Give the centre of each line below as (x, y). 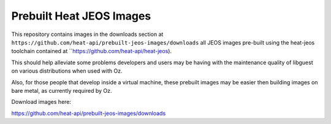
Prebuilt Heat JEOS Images (81, 16)
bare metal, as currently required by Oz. (62, 90)
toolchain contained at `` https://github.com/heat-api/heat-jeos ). (91, 51)
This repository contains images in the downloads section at (87, 34)
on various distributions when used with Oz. (67, 71)
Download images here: (41, 102)
